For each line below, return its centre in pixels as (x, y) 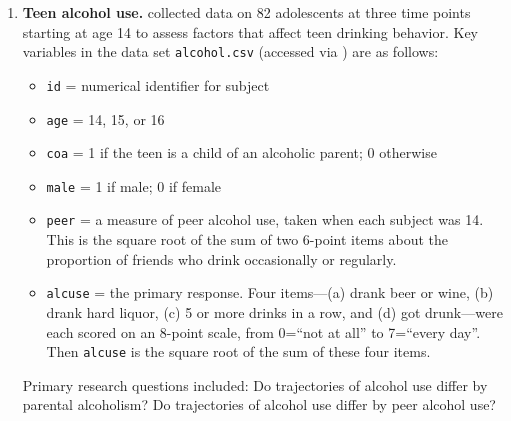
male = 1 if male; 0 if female (134, 185)
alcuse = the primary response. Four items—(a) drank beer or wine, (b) (270, 292)
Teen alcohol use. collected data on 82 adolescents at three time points (246, 12)
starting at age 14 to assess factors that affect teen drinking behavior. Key (250, 31)
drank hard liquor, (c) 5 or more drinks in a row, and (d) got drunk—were (274, 311)
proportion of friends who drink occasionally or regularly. (221, 258)
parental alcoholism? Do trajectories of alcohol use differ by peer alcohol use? (259, 404)
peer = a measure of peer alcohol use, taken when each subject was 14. (265, 219)
